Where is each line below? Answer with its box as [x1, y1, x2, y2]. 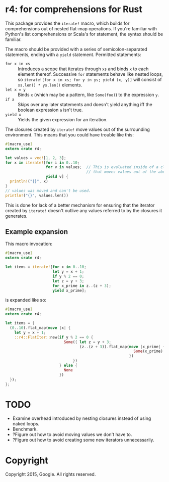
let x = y [5, 87, 26, 92]
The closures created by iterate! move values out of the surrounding [5, 126, 150, 132]
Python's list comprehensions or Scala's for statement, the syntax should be [5, 31, 163, 37]
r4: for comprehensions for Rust [5, 4, 142, 15]
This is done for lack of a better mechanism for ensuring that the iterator [5, 202, 155, 208]
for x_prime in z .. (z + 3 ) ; [52, 283, 112, 288]
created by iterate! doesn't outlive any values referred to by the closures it [5, 207, 162, 213]
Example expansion [5, 227, 68, 236]
